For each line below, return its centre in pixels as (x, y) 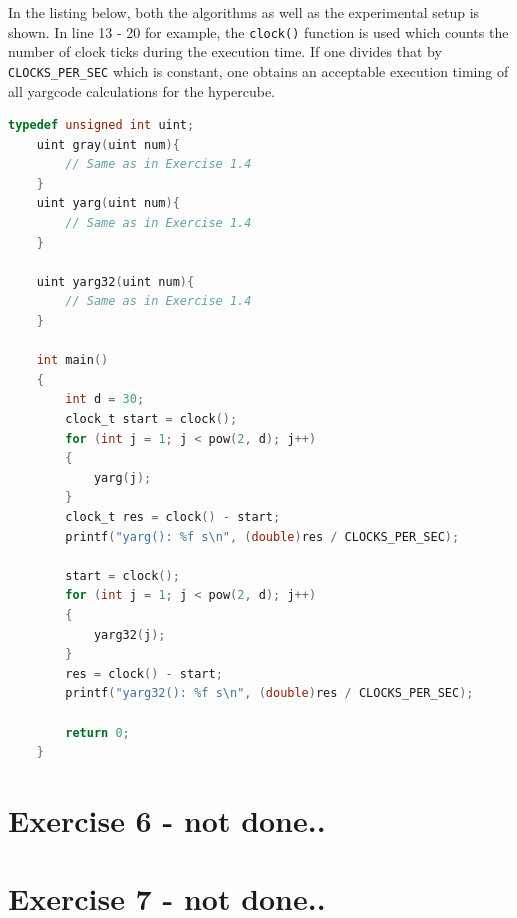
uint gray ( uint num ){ (108, 144)
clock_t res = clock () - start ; (173, 516)
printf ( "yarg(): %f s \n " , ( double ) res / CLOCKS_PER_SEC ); (262, 536)
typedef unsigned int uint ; (101, 125)
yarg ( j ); (122, 477)
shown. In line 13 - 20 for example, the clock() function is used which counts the (258, 31)
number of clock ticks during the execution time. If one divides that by (225, 51)
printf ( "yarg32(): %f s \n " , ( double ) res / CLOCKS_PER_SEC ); (269, 693)
